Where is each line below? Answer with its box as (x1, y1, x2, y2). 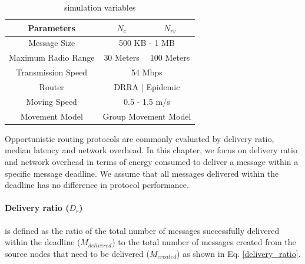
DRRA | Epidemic (114, 80, 180, 93)
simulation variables (64, 1, 136, 13)
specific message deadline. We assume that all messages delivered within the (5, 167, 279, 179)
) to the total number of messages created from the (112, 236, 296, 248)
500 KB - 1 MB (118, 37, 175, 49)
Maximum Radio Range (9, 51, 95, 64)
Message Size (28, 37, 75, 49)
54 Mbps (131, 66, 163, 78)
